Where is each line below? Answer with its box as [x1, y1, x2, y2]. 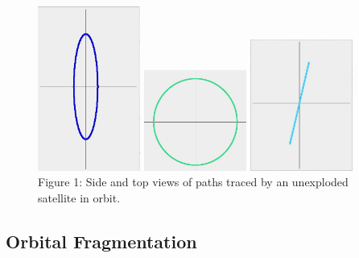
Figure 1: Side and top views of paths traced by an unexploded [38, 173, 349, 190]
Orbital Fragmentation [6, 228, 197, 253]
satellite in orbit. [38, 189, 121, 206]
